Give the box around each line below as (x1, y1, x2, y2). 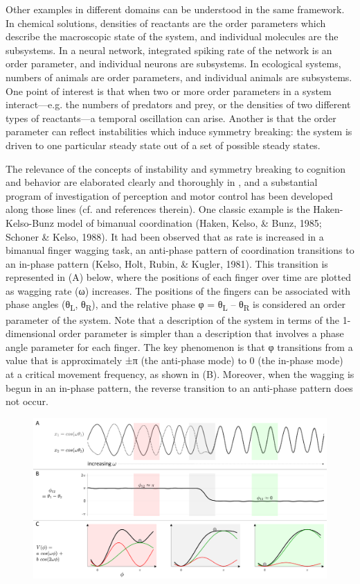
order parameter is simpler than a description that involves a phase (59, 326, 344, 341)
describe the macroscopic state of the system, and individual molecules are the (6, 29, 339, 44)
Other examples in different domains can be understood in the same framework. (6, 2, 345, 16)
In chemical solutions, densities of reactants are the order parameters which (6, 15, 326, 30)
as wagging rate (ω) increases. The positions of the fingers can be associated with (6, 283, 350, 298)
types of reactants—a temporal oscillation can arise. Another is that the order (6, 110, 336, 125)
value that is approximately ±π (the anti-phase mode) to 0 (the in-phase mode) (6, 353, 343, 368)
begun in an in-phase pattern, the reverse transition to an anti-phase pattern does (6, 380, 353, 395)
